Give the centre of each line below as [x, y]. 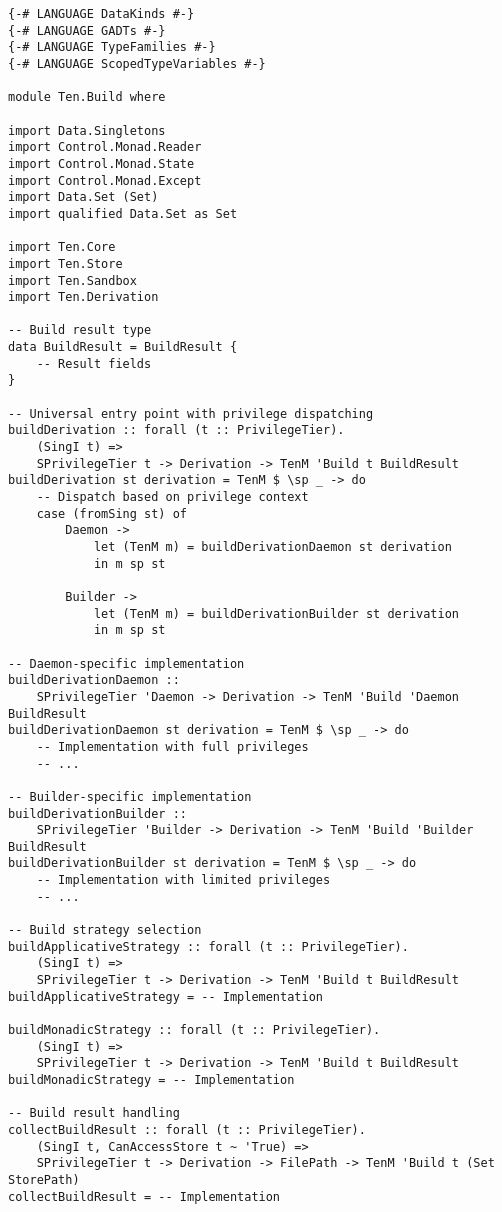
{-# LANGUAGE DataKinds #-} [101, 14]
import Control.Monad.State [101, 163]
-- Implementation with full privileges [172, 746]
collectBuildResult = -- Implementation [144, 1196]
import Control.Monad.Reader [105, 147]
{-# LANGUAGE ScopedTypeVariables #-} [137, 63]
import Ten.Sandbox [72, 280]
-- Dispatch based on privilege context [172, 497]
